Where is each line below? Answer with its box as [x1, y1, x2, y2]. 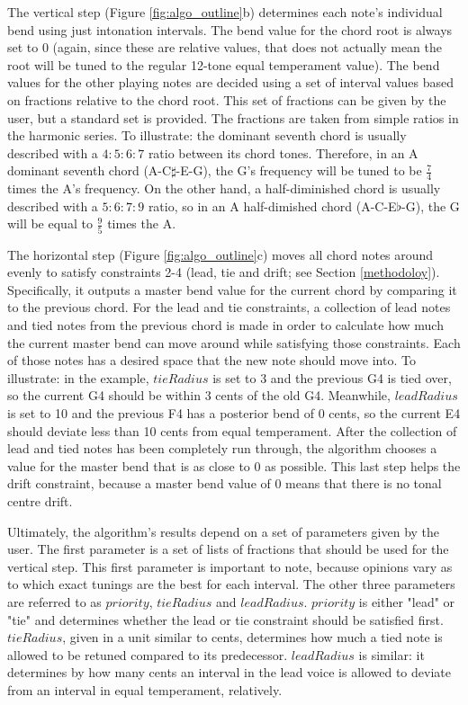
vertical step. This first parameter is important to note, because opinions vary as [7, 557, 453, 576]
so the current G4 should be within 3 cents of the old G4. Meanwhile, [7, 386, 391, 405]
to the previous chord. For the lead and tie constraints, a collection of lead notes [7, 298, 451, 317]
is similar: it [358, 645, 425, 664]
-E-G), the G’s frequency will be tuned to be [175, 161, 422, 180]
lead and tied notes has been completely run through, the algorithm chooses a [7, 439, 437, 458]
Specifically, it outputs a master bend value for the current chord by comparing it [7, 280, 457, 299]
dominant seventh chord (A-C [7, 161, 172, 180]
